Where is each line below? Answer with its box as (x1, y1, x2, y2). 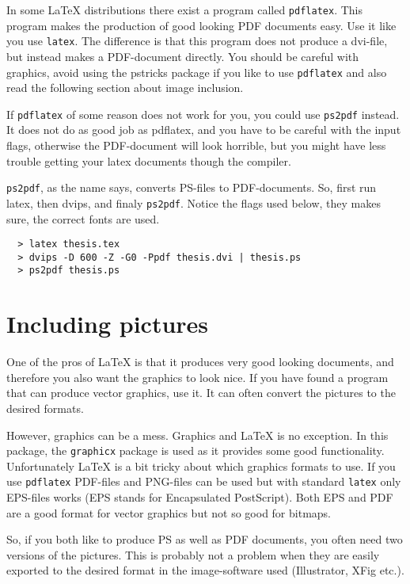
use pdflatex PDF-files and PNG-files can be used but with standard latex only (6, 473, 401, 490)
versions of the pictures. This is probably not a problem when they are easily (6, 546, 380, 563)
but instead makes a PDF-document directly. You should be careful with (6, 48, 359, 64)
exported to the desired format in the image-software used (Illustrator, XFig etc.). (6, 562, 404, 578)
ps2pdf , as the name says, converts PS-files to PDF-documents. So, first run (6, 179, 377, 196)
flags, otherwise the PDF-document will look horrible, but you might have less (6, 137, 386, 153)
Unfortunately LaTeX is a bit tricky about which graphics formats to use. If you (6, 457, 396, 474)
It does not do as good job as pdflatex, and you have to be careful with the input (6, 121, 401, 138)
